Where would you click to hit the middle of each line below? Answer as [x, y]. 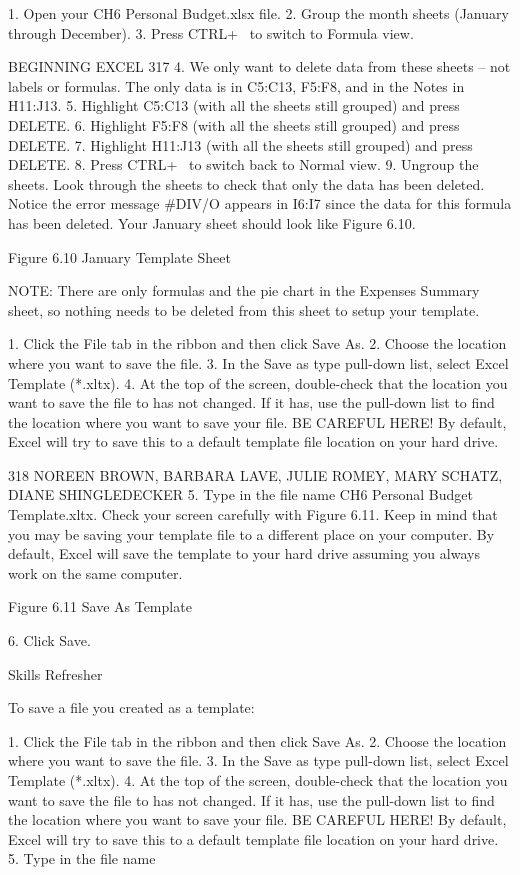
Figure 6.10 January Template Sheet [119, 256]
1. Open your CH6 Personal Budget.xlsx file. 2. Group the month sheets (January [258, 13]
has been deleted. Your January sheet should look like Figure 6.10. [212, 222]
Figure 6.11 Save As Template [100, 606]
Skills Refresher [55, 673]
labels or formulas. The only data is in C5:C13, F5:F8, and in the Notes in [236, 85]
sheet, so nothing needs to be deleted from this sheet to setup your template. [244, 309]
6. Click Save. [49, 640]
